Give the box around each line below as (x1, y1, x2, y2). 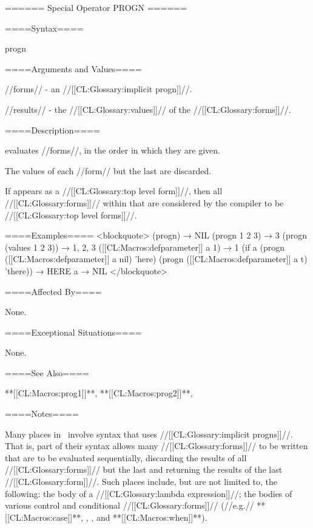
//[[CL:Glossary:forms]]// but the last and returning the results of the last (5, 463, 283, 476)
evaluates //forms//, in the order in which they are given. (5, 144, 220, 157)
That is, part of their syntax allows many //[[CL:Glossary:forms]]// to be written (5, 439, 308, 452)
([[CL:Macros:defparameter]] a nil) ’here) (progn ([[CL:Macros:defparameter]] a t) (5, 252, 308, 265)
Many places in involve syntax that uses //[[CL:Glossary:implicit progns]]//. (5, 427, 293, 440)
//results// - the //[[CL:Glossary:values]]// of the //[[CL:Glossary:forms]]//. (5, 103, 291, 115)
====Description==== (5, 123, 101, 136)
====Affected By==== (5, 285, 102, 297)
